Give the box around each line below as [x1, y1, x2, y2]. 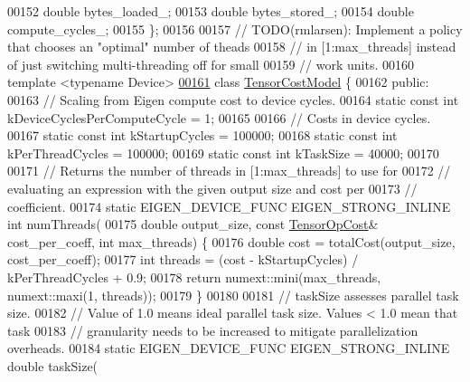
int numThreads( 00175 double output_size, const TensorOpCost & [7, 215, 379, 234]
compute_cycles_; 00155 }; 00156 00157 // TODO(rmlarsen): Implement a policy [7, 19, 463, 38]
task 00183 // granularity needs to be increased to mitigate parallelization [7, 320, 418, 339]
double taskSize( [7, 356, 99, 375]
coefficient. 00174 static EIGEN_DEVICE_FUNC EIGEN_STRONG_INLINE [7, 196, 451, 215]
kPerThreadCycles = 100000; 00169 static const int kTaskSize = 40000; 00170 [7, 143, 439, 162]
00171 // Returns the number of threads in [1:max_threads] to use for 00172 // [7, 161, 451, 180]
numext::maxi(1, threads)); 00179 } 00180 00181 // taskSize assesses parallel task [7, 285, 459, 304]
